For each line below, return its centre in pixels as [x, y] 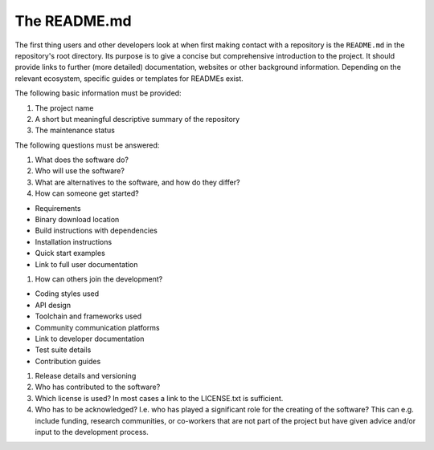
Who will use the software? [80, 171]
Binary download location [77, 220]
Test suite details [63, 350]
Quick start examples [70, 253]
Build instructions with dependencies [96, 231]
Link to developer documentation [90, 339]
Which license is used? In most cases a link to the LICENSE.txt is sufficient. [159, 398]
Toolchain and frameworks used [88, 316]
